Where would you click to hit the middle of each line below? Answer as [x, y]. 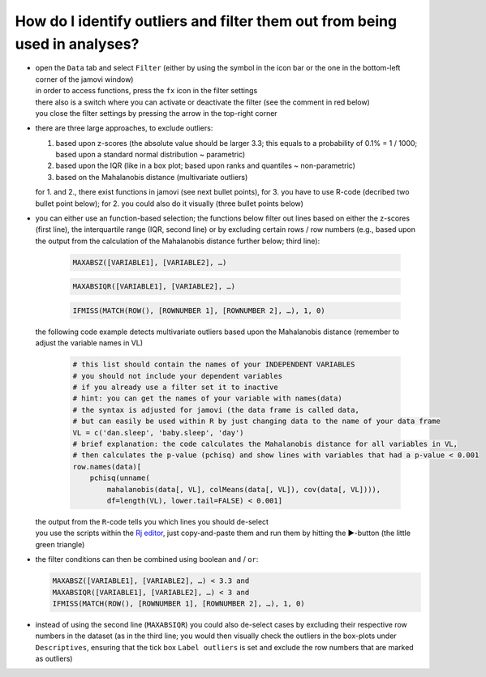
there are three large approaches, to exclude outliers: [124, 128]
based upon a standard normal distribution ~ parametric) [151, 155]
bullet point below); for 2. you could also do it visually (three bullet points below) [170, 204]
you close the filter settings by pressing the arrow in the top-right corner [156, 113]
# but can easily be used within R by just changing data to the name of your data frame [257, 421]
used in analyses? [77, 44]
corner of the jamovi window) [84, 79]
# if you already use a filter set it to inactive [176, 388]
